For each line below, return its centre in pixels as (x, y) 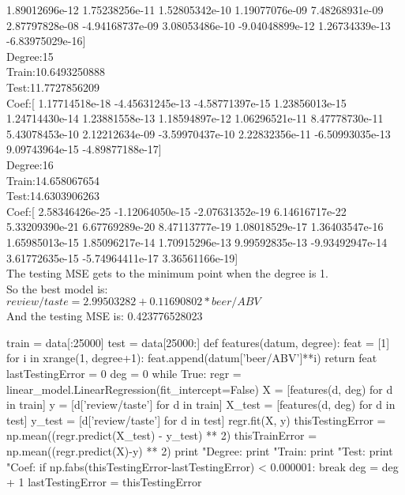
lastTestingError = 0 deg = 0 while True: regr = (124, 374)
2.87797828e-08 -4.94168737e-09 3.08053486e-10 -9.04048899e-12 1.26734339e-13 (199, 25)
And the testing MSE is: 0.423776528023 (105, 316)
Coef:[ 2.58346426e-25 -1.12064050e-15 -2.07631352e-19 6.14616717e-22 (176, 211)
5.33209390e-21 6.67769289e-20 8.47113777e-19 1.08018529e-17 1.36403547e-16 (195, 227)
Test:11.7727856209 (53, 87)
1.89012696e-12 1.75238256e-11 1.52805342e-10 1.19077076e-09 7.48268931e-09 (195, 9)
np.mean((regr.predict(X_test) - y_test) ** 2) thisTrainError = (162, 435)
